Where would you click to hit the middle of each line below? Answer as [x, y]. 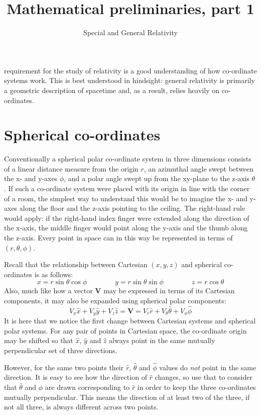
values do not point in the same [208, 367]
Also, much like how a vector [48, 290]
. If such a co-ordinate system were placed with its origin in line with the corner [127, 188]
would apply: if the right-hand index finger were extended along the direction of [127, 218]
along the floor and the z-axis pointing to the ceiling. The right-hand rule [132, 208]
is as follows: [54, 274]
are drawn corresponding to [87, 387]
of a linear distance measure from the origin [71, 168]
